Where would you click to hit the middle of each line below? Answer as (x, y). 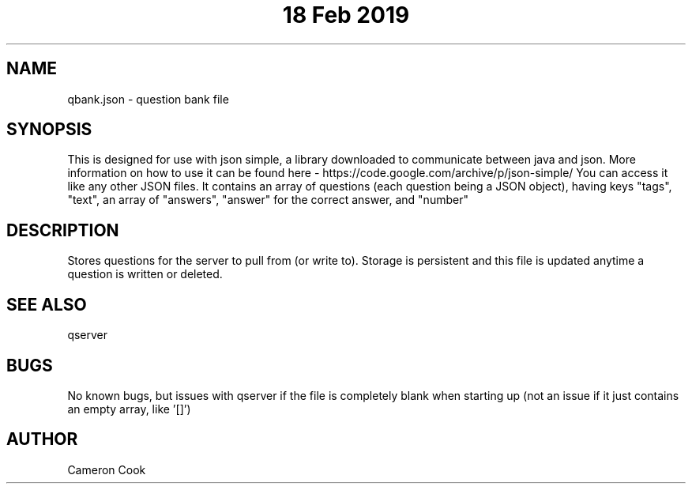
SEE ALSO (47, 304)
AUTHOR (42, 439)
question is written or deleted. (145, 274)
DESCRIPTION (63, 230)
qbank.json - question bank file (148, 99)
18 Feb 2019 (346, 15)
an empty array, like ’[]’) (129, 409)
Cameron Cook (107, 469)
